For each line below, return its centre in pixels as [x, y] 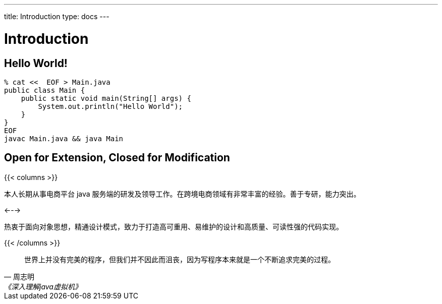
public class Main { [45, 90]
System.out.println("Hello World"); [111, 106]
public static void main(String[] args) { [106, 98]
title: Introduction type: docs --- [57, 16]
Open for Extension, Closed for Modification [117, 158]
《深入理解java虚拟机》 [43, 286]
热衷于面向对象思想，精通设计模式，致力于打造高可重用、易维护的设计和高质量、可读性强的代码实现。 [174, 226]
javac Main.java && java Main [64, 138]
